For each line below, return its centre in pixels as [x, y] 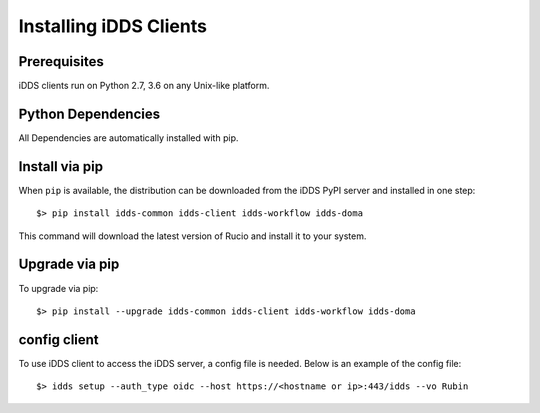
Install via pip [61, 166]
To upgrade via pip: [58, 288]
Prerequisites [61, 61]
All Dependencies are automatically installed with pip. [128, 137]
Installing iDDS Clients [112, 26]
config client [58, 339]
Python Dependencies [89, 113]
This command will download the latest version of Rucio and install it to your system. [192, 236]
